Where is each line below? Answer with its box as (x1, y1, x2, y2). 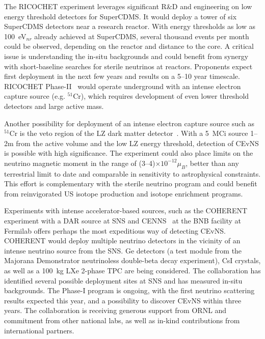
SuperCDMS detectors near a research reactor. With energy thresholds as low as (4, 21, 255, 32)
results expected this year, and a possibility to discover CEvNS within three (4, 295, 242, 305)
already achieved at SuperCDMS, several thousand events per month (34, 31, 249, 41)
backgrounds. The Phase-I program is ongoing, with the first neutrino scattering (4, 285, 255, 296)
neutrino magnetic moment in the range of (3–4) (4, 157, 155, 168)
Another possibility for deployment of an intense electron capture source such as (4, 118, 255, 128)
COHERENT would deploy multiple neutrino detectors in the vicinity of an (4, 235, 241, 246)
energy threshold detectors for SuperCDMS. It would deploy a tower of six (4, 11, 237, 21)
